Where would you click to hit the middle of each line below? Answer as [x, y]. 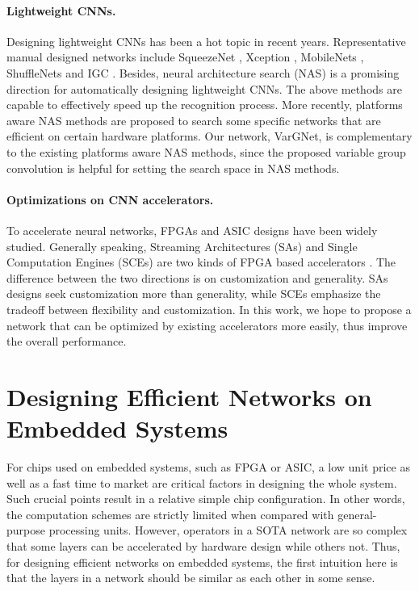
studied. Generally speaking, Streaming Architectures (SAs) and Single [182, 246]
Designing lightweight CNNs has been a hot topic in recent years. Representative [206, 41]
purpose [26, 530]
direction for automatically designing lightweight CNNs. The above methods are [204, 88]
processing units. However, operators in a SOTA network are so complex [228, 530]
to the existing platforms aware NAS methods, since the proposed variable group [206, 151]
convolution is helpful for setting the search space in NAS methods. [173, 168]
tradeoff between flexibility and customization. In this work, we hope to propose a [209, 309]
